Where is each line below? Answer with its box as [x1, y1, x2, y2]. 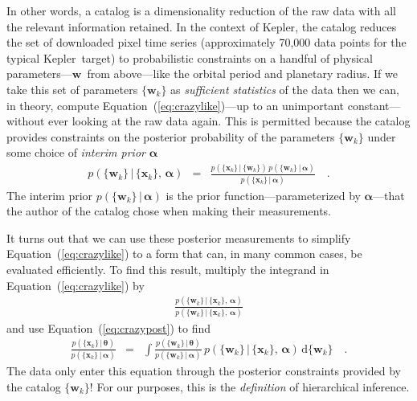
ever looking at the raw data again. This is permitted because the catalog [48, 113, 411, 129]
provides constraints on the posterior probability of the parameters [6, 128, 335, 145]
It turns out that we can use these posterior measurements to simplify [6, 229, 351, 246]
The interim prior [6, 186, 93, 203]
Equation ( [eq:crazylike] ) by [6, 276, 145, 293]
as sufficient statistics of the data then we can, [170, 80, 399, 97]
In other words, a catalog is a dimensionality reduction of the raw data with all [6, 2, 396, 18]
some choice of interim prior [6, 144, 145, 161]
